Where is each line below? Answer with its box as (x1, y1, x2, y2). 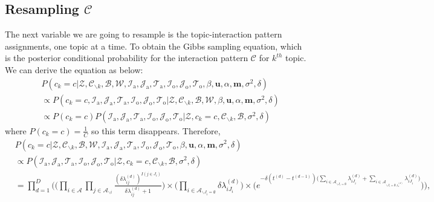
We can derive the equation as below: (5, 63, 143, 76)
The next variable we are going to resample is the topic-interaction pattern (5, 28, 282, 41)
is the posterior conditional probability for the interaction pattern (5, 51, 248, 64)
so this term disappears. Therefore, (91, 124, 221, 137)
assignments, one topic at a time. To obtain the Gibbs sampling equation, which (5, 39, 302, 52)
